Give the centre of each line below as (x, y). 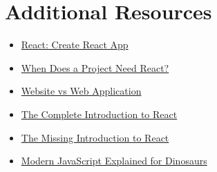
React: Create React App (75, 45)
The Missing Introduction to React (95, 137)
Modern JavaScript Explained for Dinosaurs (114, 161)
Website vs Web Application (81, 91)
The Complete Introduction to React (99, 114)
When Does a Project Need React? (95, 67)
